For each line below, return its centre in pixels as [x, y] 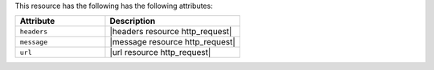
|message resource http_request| [173, 42]
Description [133, 21]
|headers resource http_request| [171, 32]
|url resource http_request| [160, 52]
